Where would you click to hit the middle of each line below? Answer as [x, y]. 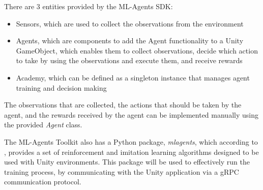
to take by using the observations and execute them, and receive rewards [129, 60]
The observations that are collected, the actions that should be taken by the [123, 105]
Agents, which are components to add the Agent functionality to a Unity [130, 40]
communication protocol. [43, 182]
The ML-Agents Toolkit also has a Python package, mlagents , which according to [131, 141]
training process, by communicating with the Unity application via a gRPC [122, 171]
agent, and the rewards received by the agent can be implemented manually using [131, 114]
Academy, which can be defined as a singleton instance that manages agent [133, 77]
